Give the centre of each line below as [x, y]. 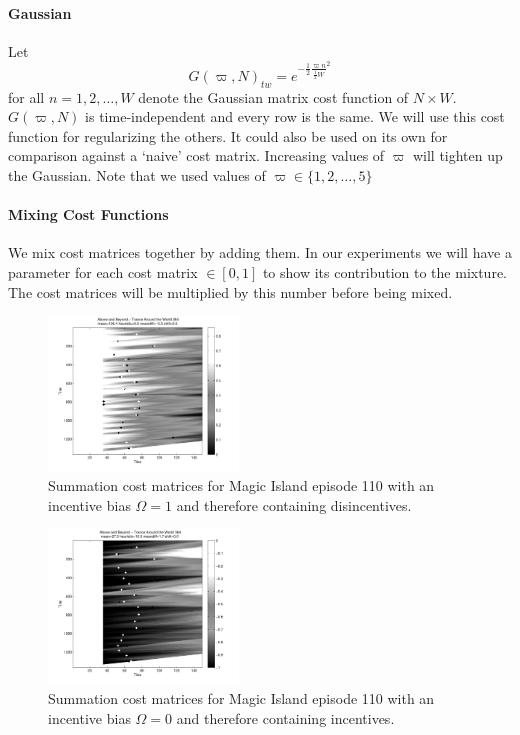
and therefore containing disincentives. [294, 504]
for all [26, 96]
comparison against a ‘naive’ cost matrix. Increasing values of [196, 155]
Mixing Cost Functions [88, 214]
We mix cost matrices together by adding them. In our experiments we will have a [260, 252]
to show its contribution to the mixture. [384, 272]
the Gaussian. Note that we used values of [137, 175]
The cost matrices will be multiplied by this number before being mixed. [230, 291]
